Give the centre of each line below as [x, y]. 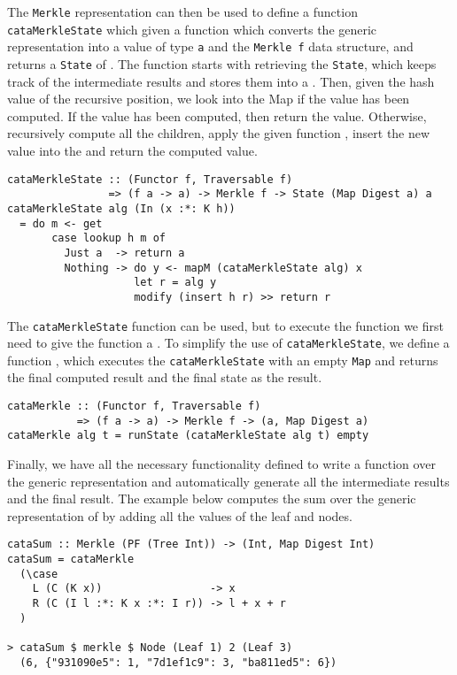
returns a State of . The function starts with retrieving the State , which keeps [222, 63]
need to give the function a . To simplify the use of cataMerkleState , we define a [228, 343]
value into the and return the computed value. [132, 150]
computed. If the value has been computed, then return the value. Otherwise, [217, 115]
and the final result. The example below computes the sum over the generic [212, 499]
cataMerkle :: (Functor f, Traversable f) [134, 407]
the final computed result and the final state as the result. [165, 377]
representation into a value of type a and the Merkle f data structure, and [210, 46]
